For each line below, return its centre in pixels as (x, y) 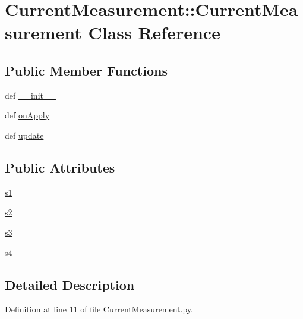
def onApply (27, 115)
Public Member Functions (86, 70)
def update (24, 135)
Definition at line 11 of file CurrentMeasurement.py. (99, 309)
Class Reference (154, 32)
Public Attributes (60, 167)
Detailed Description (70, 284)
